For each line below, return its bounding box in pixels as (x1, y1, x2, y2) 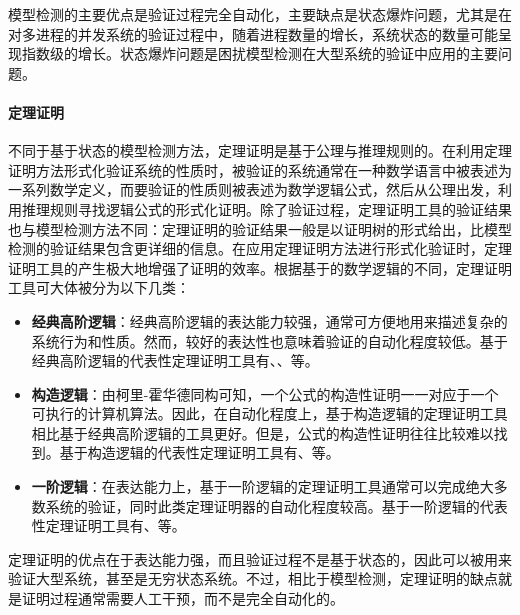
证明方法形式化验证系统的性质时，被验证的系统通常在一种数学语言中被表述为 (8, 159, 512, 180)
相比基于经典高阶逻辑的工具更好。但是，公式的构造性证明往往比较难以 (31, 422, 494, 443)
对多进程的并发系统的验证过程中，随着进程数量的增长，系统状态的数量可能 (8, 23, 498, 44)
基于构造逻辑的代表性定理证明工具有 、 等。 (59, 442, 340, 463)
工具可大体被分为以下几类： (8, 277, 190, 298)
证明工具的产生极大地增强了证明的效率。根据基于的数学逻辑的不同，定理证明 (8, 257, 512, 278)
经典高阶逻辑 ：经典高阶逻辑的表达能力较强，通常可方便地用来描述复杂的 (31, 310, 508, 331)
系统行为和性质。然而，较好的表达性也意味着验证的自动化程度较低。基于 (31, 330, 508, 351)
